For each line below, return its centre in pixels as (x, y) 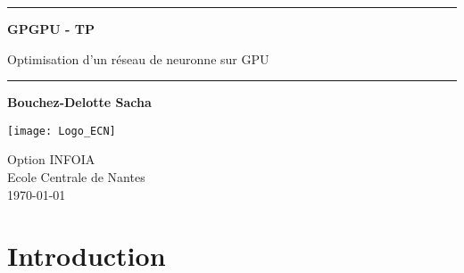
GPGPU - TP (51, 29)
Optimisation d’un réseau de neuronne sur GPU (138, 58)
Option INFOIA (51, 159)
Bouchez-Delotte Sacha (79, 102)
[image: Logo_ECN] (62, 131)
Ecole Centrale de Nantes (76, 177)
